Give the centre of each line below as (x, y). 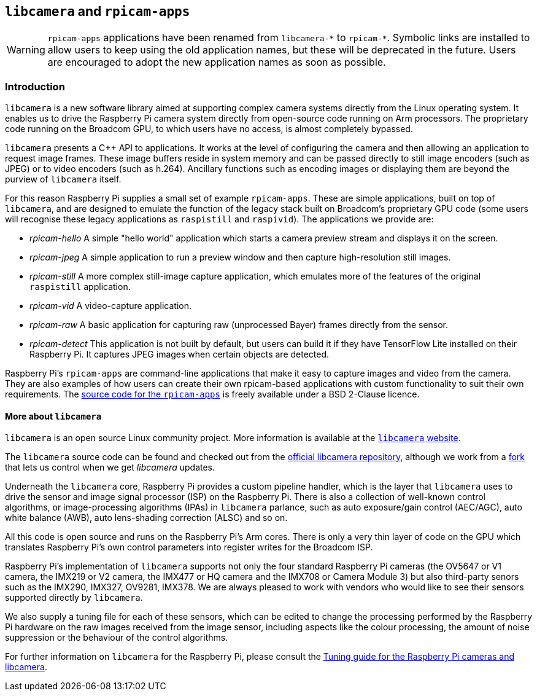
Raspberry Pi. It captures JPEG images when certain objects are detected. (180, 354)
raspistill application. (80, 287)
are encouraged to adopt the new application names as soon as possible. (217, 62)
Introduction (35, 86)
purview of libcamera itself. (63, 179)
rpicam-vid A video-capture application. (111, 306)
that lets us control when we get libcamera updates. (110, 467)
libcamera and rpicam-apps (98, 11)
